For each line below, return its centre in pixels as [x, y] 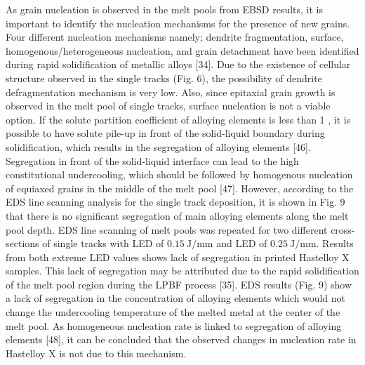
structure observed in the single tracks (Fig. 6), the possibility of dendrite [164, 78]
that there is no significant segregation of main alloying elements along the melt [177, 215]
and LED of [242, 243]
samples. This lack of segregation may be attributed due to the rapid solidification [182, 271]
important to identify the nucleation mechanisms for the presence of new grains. [178, 23]
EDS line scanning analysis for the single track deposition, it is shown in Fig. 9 [175, 202]
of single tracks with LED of [103, 243]
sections [22, 243]
